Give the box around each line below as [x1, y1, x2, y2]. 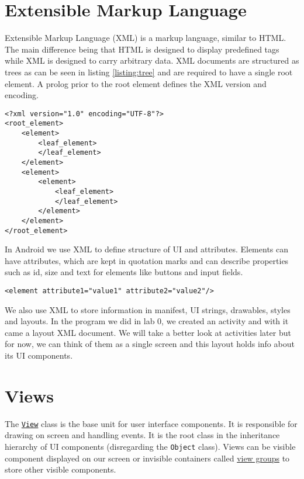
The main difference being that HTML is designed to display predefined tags [5, 43, 279, 55]
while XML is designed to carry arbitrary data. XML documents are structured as [5, 54, 299, 67]
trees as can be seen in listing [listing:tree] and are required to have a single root [5, 65, 293, 78]
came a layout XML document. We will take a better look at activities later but [5, 326, 291, 338]
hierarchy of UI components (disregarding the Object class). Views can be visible [5, 440, 296, 452]
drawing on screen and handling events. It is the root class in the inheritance [5, 429, 280, 441]
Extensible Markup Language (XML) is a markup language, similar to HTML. [5, 32, 286, 44]
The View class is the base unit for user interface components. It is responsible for [5, 417, 298, 429]
